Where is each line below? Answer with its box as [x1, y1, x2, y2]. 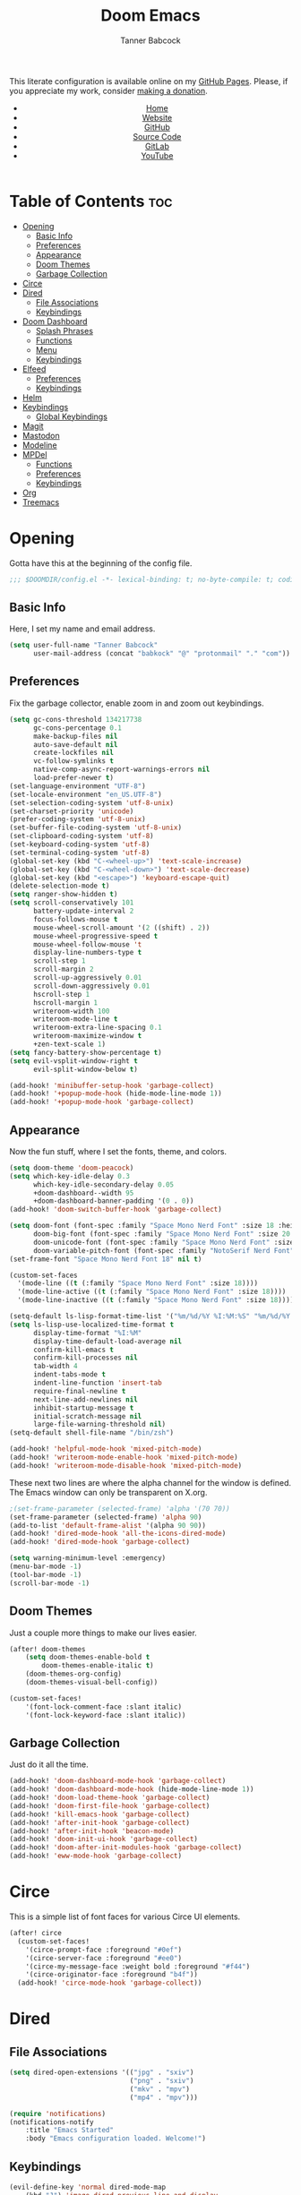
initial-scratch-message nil [32, 1411, 142, 1420]
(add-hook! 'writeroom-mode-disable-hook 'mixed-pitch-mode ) [9, 1461, 243, 1470]
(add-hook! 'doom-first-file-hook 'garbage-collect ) [9, 1801, 211, 1810]
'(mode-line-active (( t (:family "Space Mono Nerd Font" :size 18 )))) [17, 1287, 287, 1297]
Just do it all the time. [9, 1759, 89, 1770]
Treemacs [21, 496, 60, 507]
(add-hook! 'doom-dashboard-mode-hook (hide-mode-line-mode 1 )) [9, 1785, 254, 1794]
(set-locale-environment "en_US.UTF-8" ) [9, 790, 163, 799]
